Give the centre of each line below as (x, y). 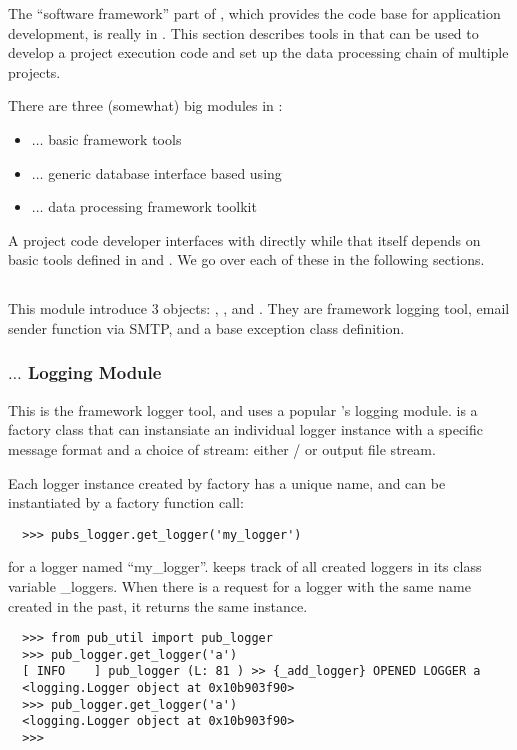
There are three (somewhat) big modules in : (145, 105)
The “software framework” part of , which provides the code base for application (254, 13)
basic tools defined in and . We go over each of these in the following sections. (246, 259)
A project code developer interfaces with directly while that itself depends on (244, 239)
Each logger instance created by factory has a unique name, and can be (227, 482)
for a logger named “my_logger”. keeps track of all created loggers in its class (245, 566)
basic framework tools (115, 138)
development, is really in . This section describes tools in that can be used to (243, 32)
